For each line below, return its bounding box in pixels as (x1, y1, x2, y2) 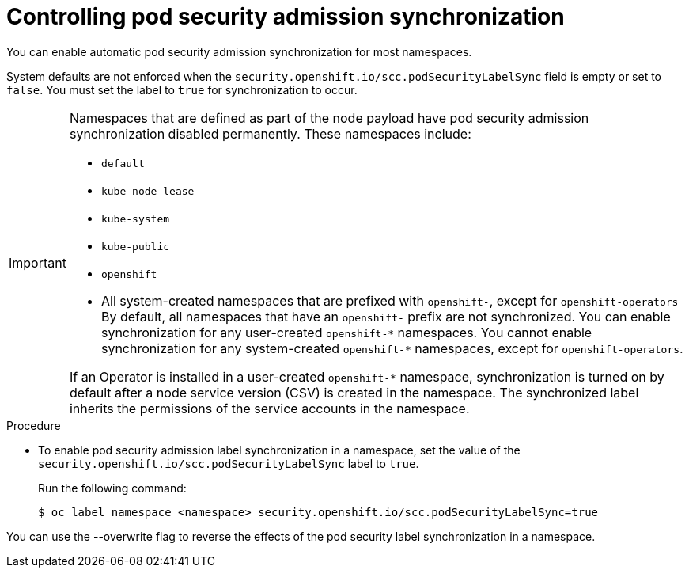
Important (9, 255, 66, 272)
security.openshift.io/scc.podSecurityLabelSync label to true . (38, 456, 419, 470)
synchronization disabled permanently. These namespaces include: (69, 125, 471, 142)
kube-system (100, 212, 170, 225)
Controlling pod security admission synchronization (6, 3, 565, 30)
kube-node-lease (100, 184, 195, 197)
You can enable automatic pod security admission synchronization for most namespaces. (6, 44, 472, 59)
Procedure (6, 418, 61, 432)
